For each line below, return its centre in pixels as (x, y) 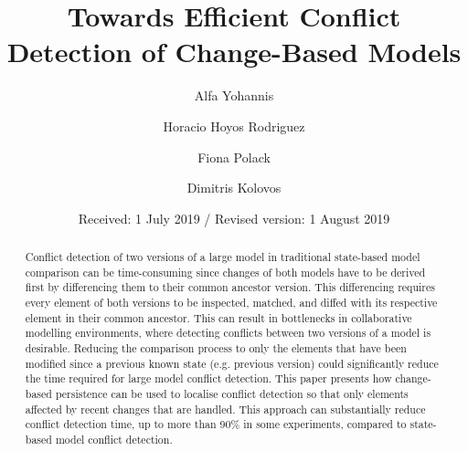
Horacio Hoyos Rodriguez (234, 126)
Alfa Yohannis (234, 95)
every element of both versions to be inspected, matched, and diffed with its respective (231, 303)
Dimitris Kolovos (234, 188)
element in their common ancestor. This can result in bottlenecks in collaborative (218, 317)
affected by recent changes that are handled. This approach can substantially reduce (225, 409)
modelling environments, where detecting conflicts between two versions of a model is (228, 333)
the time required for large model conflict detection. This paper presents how (208, 378)
